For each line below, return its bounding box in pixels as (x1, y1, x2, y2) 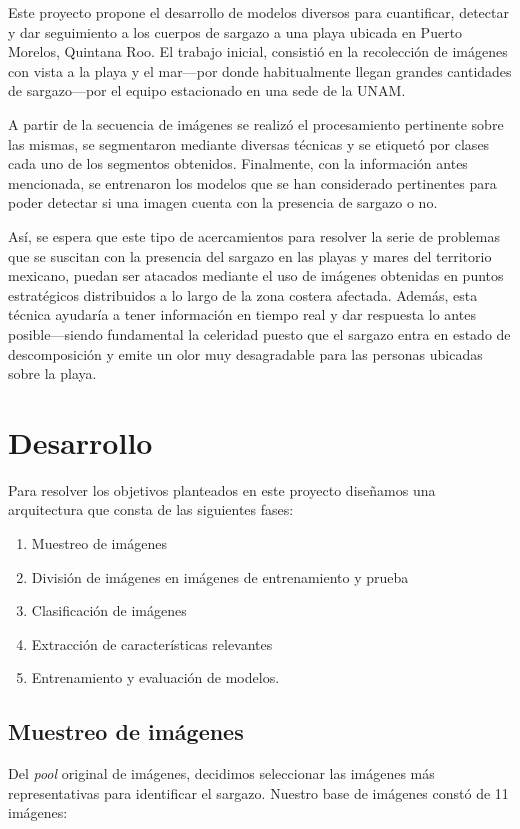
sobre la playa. (8, 363, 97, 384)
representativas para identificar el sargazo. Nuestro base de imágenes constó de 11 (8, 782, 509, 803)
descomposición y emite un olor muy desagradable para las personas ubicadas (8, 343, 483, 364)
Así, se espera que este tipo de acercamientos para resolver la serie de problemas (8, 225, 500, 246)
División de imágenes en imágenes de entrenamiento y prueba (31, 566, 409, 587)
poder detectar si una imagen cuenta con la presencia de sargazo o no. (8, 192, 438, 213)
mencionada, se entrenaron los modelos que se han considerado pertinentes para (8, 172, 497, 193)
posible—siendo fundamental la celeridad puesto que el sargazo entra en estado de (8, 323, 511, 344)
